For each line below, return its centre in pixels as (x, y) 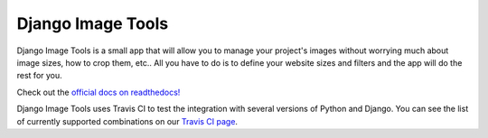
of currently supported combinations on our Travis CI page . (127, 121)
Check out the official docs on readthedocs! (99, 92)
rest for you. (39, 76)
